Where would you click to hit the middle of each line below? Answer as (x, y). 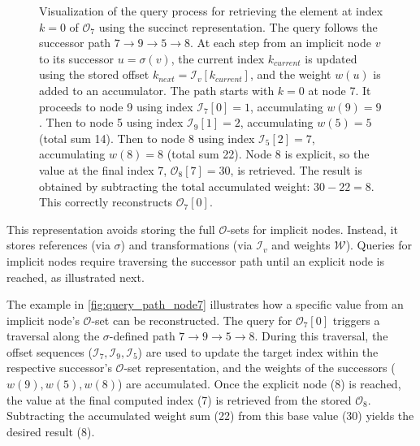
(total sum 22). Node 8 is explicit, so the (268, 154)
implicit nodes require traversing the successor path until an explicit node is (195, 260)
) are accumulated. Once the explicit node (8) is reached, (259, 384)
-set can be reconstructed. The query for (192, 320)
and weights (301, 245)
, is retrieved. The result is (296, 169)
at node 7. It (340, 90)
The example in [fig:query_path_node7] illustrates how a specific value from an (205, 304)
